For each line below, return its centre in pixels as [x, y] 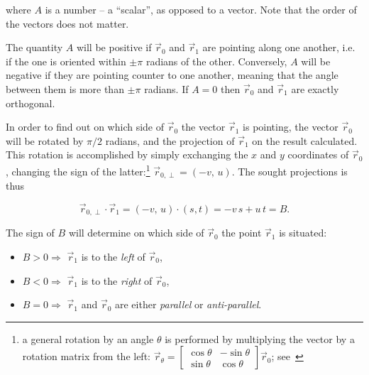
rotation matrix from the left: [86, 356]
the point [242, 233]
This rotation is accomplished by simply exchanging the [127, 154]
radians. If [166, 88]
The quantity [34, 47]
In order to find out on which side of [85, 127]
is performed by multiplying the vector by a [260, 338]
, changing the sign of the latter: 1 [78, 170]
